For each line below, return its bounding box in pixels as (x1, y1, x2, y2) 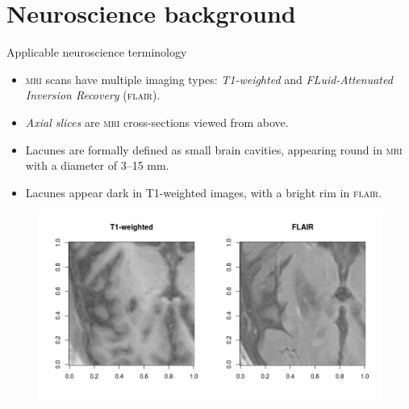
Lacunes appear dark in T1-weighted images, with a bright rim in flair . (25, 183, 382, 200)
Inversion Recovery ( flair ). (25, 86, 161, 103)
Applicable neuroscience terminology (6, 44, 187, 61)
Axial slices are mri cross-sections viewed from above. (25, 113, 289, 130)
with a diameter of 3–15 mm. (25, 157, 169, 174)
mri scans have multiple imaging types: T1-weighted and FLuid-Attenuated (25, 70, 393, 87)
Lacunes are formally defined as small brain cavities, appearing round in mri (25, 141, 403, 158)
